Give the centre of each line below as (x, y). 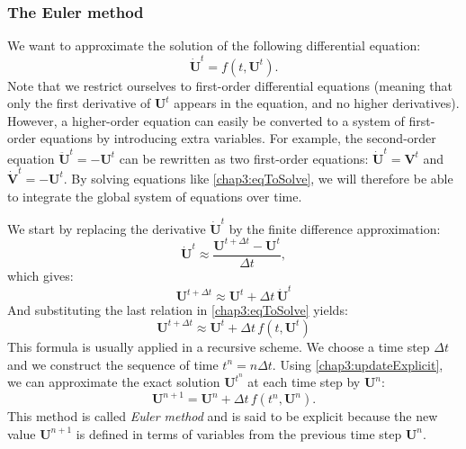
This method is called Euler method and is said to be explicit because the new (223, 416)
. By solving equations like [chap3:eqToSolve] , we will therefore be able (258, 178)
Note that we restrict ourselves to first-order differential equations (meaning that (230, 85)
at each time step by (304, 382)
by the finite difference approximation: (335, 228)
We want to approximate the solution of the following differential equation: (214, 45)
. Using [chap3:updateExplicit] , (358, 364)
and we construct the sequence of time (113, 364)
